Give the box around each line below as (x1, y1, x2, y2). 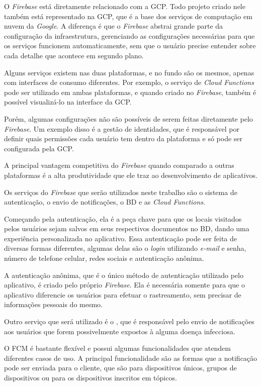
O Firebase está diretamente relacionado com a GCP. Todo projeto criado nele (4, 1, 245, 11)
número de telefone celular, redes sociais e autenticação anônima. (4, 253, 204, 263)
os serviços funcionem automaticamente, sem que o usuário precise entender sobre (4, 40, 256, 51)
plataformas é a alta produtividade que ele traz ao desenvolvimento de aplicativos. (4, 169, 257, 180)
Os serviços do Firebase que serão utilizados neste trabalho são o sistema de (4, 186, 237, 197)
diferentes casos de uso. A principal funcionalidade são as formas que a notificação (4, 352, 257, 363)
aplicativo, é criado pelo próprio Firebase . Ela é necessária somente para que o (4, 279, 245, 290)
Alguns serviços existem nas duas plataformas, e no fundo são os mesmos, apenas (4, 67, 254, 77)
